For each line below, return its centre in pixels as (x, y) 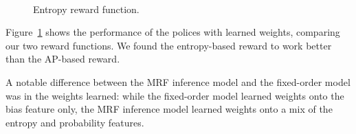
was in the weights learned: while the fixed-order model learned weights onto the (175, 95)
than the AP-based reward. (63, 59)
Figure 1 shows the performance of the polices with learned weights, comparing (173, 32)
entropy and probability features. (75, 122)
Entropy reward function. (86, 9)
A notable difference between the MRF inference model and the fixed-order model (178, 81)
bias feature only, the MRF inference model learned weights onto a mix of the (169, 109)
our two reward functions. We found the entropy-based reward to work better (169, 45)
